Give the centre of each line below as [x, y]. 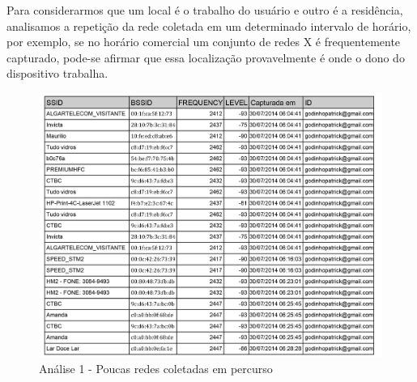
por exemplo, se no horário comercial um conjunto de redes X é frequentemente [204, 42]
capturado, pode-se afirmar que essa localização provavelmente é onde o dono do [206, 57]
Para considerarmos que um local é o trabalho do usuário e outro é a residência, [205, 10]
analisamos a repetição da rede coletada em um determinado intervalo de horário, [209, 25]
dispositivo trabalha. [57, 73]
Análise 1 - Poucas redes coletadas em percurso [156, 369]
